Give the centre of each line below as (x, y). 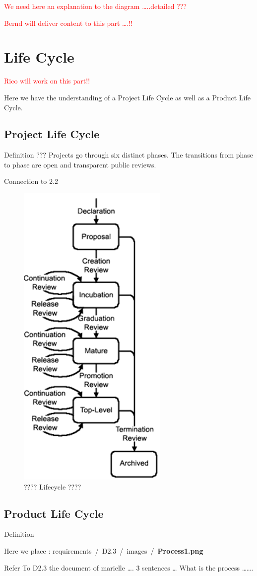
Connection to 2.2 (31, 181)
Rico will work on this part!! (47, 81)
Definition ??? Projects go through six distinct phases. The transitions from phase (129, 155)
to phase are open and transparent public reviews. (80, 164)
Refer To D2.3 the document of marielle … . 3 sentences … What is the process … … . (129, 567)
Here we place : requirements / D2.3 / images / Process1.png (104, 551)
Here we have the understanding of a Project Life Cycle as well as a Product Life (127, 97)
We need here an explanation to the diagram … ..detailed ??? (96, 6)
